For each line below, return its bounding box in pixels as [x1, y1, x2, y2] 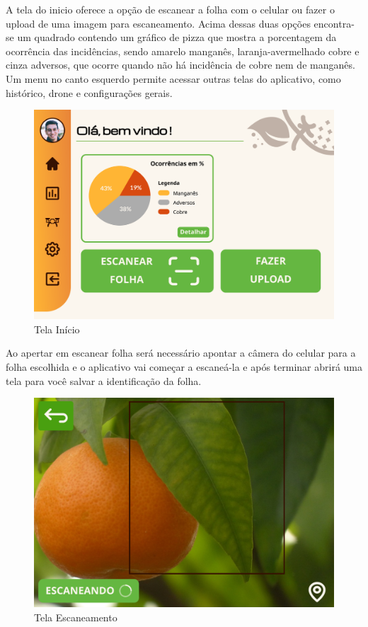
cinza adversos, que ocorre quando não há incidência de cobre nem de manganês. [6, 57, 355, 72]
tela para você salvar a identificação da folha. [6, 373, 202, 388]
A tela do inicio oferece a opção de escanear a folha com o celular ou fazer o [6, 2, 335, 16]
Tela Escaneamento [34, 609, 117, 624]
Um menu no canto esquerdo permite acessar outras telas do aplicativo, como [6, 71, 341, 86]
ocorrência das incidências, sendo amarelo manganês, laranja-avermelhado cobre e [6, 43, 360, 58]
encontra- [314, 16, 355, 30]
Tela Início [34, 321, 80, 336]
